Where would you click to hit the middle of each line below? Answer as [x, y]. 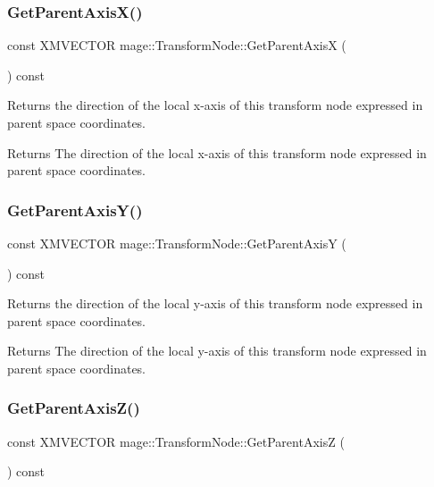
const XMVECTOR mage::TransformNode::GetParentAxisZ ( [176, 441]
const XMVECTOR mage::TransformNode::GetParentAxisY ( [177, 243]
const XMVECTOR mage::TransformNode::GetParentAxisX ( [177, 45]
